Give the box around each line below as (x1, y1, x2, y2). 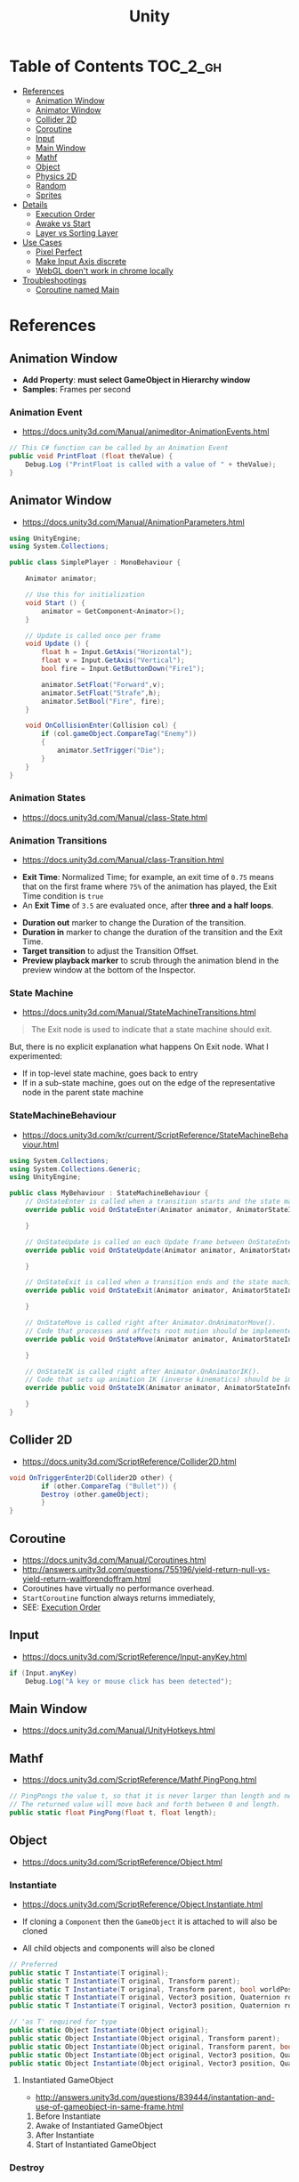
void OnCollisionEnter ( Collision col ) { (25, 721, 177, 731)
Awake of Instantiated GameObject (35, 2121, 163, 2131)
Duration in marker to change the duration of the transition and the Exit (21, 927, 283, 938)
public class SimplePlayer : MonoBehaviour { (9, 558, 181, 567)
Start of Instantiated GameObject (35, 2139, 157, 2150)
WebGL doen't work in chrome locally (35, 265, 174, 276)
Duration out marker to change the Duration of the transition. (21, 917, 246, 928)
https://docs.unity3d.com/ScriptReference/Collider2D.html (21, 1456, 238, 1467)
